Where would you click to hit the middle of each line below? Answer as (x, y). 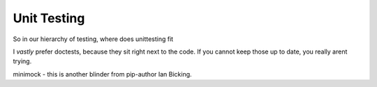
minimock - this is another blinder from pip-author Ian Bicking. (102, 74)
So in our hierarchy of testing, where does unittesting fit (93, 39)
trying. (22, 61)
